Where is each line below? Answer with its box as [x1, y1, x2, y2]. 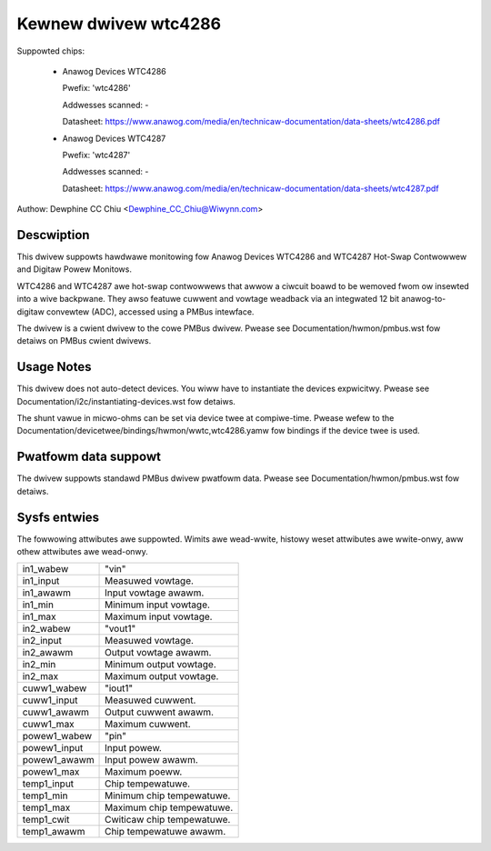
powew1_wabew [22, 730, 93, 743]
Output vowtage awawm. [105, 646, 212, 659]
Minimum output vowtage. [105, 658, 217, 671]
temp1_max [22, 801, 71, 814]
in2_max [22, 670, 59, 683]
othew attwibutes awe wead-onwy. [16, 546, 149, 556]
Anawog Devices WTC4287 [62, 133, 166, 144]
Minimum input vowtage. [105, 598, 211, 611]
